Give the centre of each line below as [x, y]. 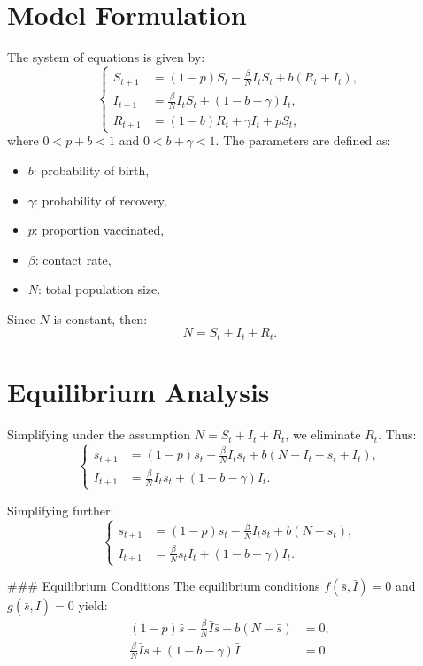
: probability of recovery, [101, 200]
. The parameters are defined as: [303, 140]
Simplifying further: [61, 510]
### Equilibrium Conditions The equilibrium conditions [164, 586]
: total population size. [100, 289]
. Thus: [397, 434]
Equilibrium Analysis [138, 392]
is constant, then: [100, 318]
